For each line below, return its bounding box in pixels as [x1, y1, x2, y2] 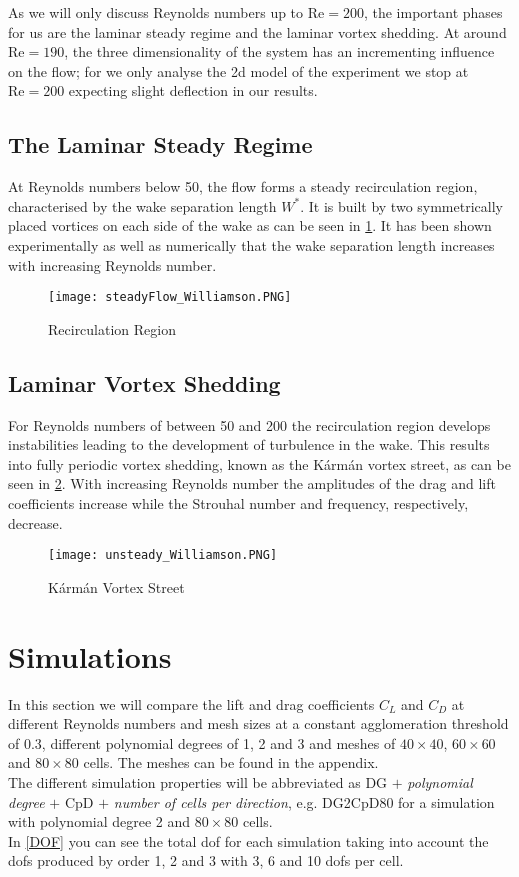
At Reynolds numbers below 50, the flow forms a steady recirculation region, [8, 176, 478, 197]
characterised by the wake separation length [8, 195, 277, 216]
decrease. [8, 512, 63, 533]
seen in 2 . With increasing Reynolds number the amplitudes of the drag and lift [8, 473, 496, 494]
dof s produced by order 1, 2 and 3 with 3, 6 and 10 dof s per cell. [8, 850, 404, 871]
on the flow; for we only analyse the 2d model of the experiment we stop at [8, 60, 469, 81]
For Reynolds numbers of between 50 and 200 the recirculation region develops [8, 414, 491, 435]
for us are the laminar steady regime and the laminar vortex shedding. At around [8, 21, 507, 42]
